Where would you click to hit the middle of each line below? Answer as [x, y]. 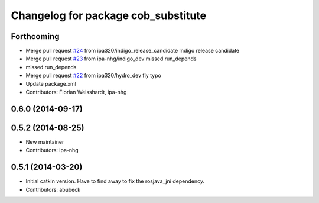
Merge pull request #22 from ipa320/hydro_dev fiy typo [94, 75]
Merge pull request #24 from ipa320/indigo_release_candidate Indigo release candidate [133, 51]
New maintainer [45, 141]
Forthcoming [35, 36]
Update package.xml [51, 83]
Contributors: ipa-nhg [52, 150]
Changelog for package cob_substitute [109, 15]
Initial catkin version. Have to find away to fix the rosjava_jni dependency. [115, 181]
